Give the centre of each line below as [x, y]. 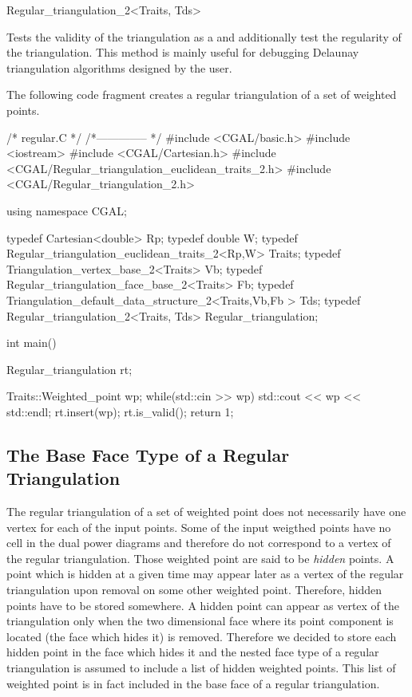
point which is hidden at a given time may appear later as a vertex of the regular [205, 574]
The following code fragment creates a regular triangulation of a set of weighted [202, 95]
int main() [32, 343]
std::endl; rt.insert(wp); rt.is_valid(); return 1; [120, 411]
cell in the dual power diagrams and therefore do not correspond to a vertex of [199, 543]
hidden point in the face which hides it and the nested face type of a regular [193, 652]
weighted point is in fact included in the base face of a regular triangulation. [193, 683]
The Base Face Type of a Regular [148, 454]
